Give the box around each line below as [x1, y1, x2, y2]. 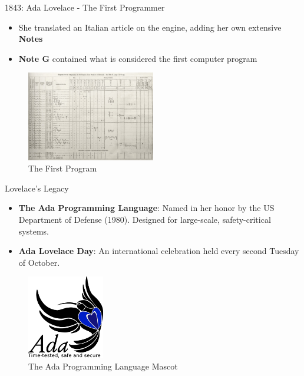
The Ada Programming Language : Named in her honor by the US [18, 202, 275, 214]
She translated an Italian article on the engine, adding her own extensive [18, 21, 282, 33]
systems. [18, 225, 49, 237]
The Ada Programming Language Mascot [28, 360, 178, 372]
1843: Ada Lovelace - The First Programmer [5, 1, 165, 13]
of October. [18, 256, 60, 268]
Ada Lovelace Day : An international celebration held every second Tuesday [18, 245, 299, 257]
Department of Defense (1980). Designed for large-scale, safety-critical [18, 213, 271, 225]
